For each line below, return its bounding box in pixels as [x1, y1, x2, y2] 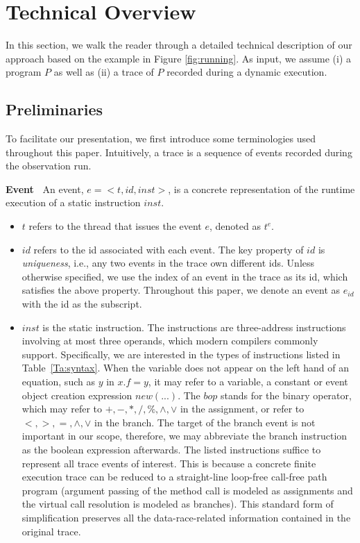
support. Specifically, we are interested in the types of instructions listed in [22, 346, 341, 361]
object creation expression [22, 387, 132, 402]
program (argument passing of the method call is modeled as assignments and [22, 483, 353, 497]
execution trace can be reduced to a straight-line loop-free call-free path [22, 469, 327, 484]
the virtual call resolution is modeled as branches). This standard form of [22, 496, 334, 511]
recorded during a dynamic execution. [166, 65, 327, 79]
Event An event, [6, 181, 84, 196]
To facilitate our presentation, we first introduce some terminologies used [6, 131, 316, 146]
